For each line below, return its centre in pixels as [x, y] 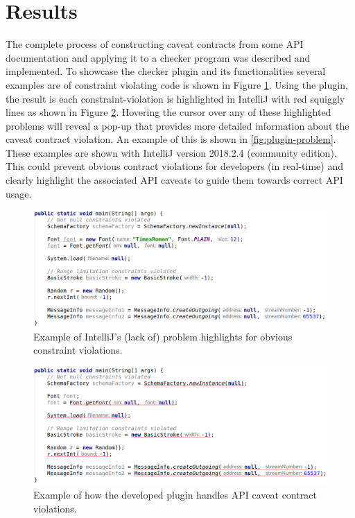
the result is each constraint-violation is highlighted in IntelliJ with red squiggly [175, 98]
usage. [19, 193]
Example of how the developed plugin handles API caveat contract [175, 494]
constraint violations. [78, 350]
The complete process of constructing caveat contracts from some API [155, 44]
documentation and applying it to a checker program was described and [158, 57]
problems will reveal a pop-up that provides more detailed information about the [177, 125]
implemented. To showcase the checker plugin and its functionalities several [166, 71]
